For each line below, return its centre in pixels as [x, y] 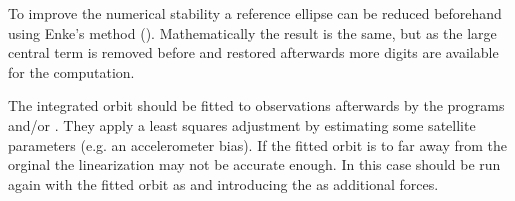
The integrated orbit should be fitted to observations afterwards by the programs [256, 105]
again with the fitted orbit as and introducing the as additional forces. [223, 183]
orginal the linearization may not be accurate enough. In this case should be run [254, 164]
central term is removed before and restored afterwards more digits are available [253, 52]
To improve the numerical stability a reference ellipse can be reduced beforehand [255, 13]
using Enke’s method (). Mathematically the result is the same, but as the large [252, 32]
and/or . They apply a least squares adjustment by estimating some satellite [242, 124]
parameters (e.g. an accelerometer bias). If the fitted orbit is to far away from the [258, 144]
